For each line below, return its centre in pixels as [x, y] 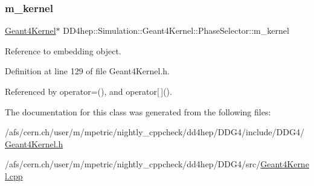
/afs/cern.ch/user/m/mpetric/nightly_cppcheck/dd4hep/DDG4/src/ [133, 164]
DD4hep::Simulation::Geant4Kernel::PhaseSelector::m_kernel [176, 30]
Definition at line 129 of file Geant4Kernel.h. [87, 71]
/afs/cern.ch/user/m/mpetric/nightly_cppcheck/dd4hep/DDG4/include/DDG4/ [155, 132]
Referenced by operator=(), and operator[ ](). [88, 91]
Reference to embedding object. [63, 50]
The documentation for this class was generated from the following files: [138, 111]
